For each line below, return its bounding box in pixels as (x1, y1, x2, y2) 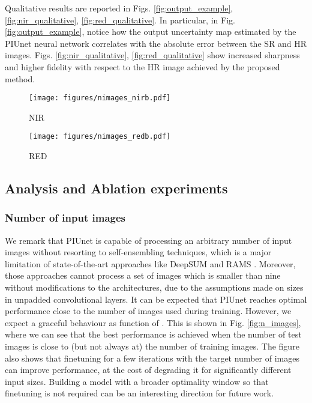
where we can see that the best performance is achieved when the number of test (5, 328, 302, 341)
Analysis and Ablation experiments (5, 179, 228, 198)
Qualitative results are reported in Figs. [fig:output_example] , (5, 2, 233, 14)
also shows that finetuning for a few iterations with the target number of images (5, 351, 299, 364)
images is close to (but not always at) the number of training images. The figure (5, 340, 299, 352)
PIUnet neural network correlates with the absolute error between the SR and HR (5, 37, 307, 49)
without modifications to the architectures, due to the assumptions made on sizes (5, 281, 304, 294)
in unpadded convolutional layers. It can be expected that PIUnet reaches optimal (5, 292, 307, 305)
